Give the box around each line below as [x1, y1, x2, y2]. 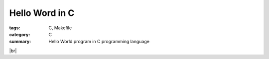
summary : [9, 39, 31, 45]
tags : [9, 25, 20, 31]
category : [9, 31, 30, 37]
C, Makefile [48, 25, 72, 31]
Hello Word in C [9, 7, 75, 18]
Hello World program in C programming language [48, 39, 149, 45]
